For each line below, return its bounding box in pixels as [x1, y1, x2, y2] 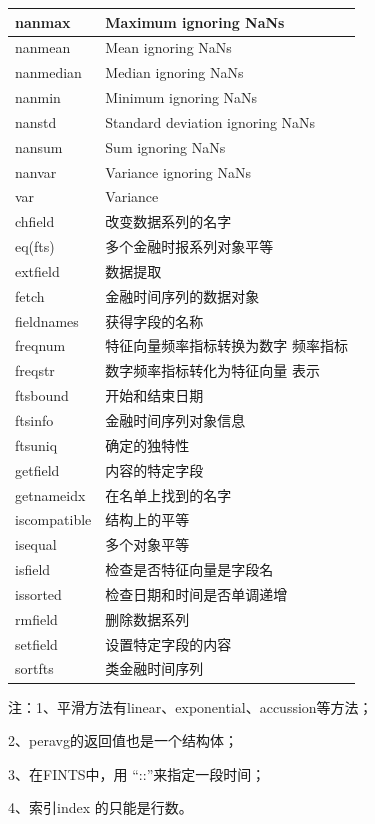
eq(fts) [15, 236, 55, 257]
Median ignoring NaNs [105, 62, 244, 83]
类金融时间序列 [105, 658, 204, 679]
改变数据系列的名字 [105, 211, 232, 232]
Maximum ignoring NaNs [105, 11, 285, 32]
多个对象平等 [105, 534, 190, 555]
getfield [15, 459, 60, 480]
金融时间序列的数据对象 [105, 285, 260, 306]
